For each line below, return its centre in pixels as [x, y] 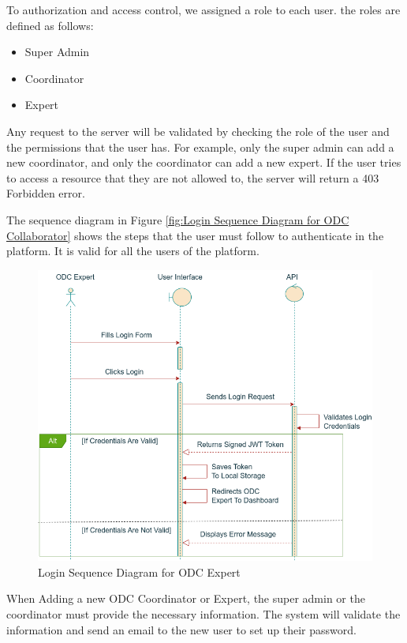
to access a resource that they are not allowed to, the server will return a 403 [193, 177]
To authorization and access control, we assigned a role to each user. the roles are [203, 9]
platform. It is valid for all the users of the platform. [133, 251]
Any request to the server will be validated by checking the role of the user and [198, 131]
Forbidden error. [46, 193]
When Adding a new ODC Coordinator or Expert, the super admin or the [186, 598]
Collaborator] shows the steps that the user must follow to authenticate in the [195, 235]
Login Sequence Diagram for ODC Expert [139, 572]
